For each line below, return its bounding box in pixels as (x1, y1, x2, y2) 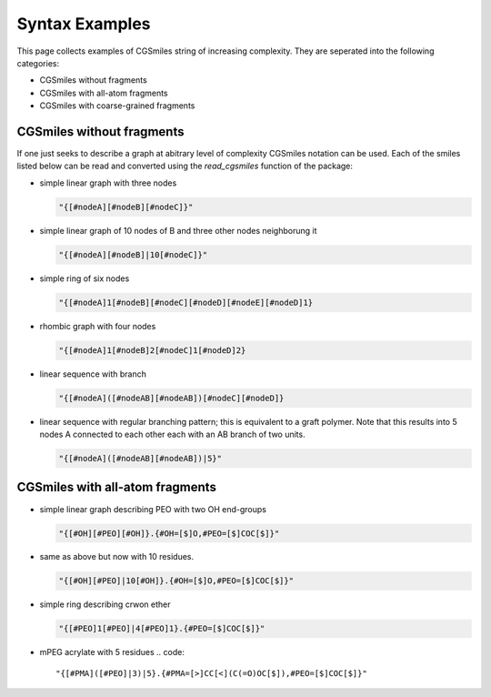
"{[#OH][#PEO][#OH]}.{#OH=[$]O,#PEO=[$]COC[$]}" (58, 528, 280, 539)
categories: (16, 57, 59, 68)
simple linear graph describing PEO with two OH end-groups (39, 503, 267, 514)
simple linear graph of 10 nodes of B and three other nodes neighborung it (39, 225, 317, 236)
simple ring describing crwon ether (39, 599, 172, 610)
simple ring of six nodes (39, 273, 130, 284)
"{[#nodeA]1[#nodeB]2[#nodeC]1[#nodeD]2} (58, 345, 246, 355)
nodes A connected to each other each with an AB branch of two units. (39, 429, 306, 440)
